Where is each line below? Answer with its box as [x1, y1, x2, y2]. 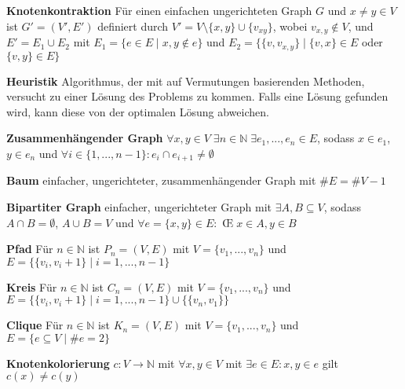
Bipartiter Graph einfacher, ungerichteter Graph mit [6, 198, 272, 215]
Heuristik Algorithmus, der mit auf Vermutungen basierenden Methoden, [6, 72, 365, 89]
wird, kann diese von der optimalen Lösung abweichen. [6, 103, 269, 119]
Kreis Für [6, 278, 57, 295]
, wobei [272, 17, 308, 34]
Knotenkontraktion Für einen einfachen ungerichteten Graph [6, 2, 312, 18]
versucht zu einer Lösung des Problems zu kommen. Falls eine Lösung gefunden [6, 88, 389, 105]
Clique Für [6, 317, 64, 333]
